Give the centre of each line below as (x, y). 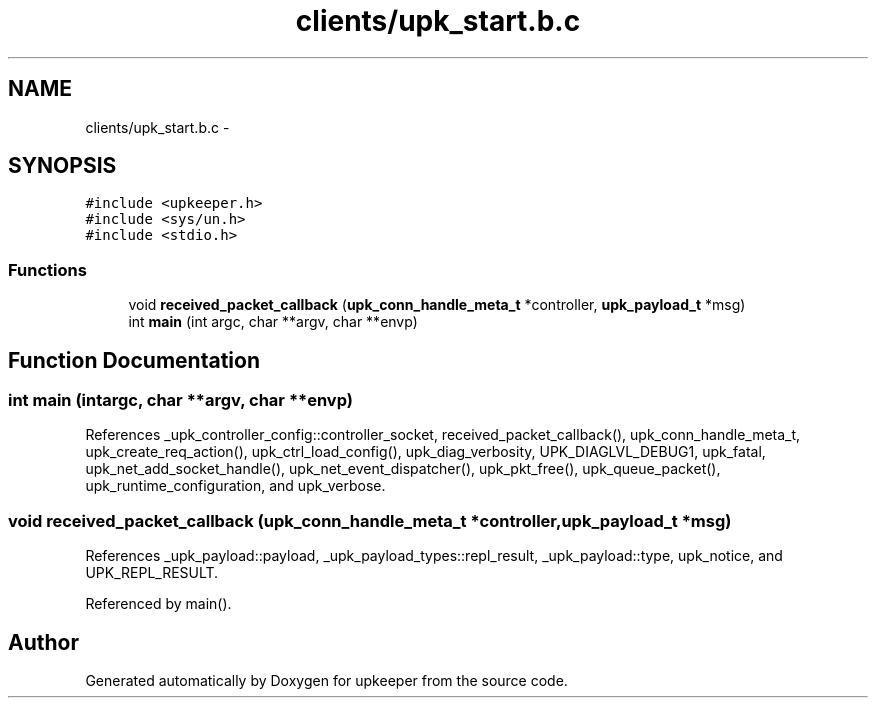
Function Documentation (134, 360)
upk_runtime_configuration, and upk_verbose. (235, 486)
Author (43, 642)
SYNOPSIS (62, 166)
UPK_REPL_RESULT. (152, 573)
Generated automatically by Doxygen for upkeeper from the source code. (326, 680)
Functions (47, 269)
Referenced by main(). (158, 604)
